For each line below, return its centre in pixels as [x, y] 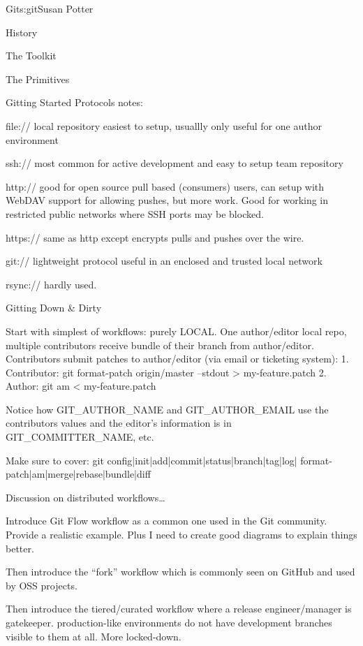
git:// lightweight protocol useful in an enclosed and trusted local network [164, 261]
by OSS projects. [42, 585]
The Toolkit [31, 56]
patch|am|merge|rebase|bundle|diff [78, 474]
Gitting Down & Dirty [54, 308]
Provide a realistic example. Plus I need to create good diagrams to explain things [181, 535]
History [22, 32]
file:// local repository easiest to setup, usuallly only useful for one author [164, 125]
